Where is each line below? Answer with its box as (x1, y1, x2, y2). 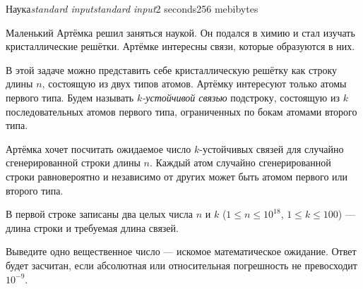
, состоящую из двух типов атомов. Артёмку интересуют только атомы (42, 76, 347, 91)
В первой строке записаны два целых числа (6, 207, 194, 221)
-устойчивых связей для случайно (199, 141, 344, 156)
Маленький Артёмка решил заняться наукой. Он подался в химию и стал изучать (6, 25, 355, 39)
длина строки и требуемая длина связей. (6, 220, 179, 235)
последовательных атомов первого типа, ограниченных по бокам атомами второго (6, 104, 357, 118)
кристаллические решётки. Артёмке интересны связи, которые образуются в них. (6, 39, 355, 54)
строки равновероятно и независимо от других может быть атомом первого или (6, 168, 348, 183)
